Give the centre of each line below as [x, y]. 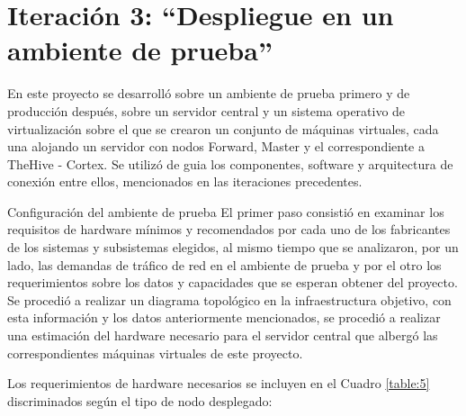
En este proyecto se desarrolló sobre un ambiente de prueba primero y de [209, 93]
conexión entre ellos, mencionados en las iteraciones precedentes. [185, 181]
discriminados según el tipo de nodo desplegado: [140, 400]
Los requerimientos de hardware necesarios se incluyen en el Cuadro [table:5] [219, 383]
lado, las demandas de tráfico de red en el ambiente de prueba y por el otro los [224, 264]
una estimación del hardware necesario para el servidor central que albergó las [223, 335]
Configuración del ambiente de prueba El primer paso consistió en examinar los [226, 211]
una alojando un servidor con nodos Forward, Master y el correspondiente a [216, 146]
